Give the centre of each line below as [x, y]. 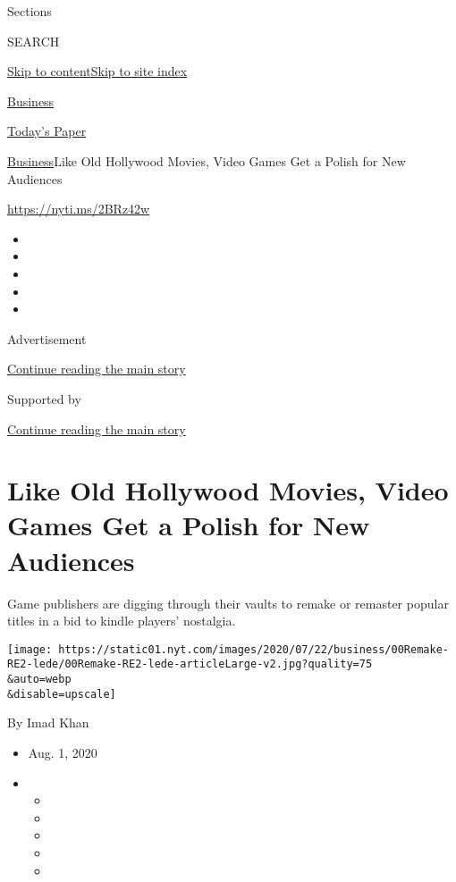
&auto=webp [39, 680]
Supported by [44, 398]
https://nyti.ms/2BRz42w [79, 209]
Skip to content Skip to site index [97, 71]
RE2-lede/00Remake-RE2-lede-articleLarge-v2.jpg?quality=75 [190, 664]
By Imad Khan [48, 722]
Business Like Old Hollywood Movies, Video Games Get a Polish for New [207, 160]
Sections [30, 11]
